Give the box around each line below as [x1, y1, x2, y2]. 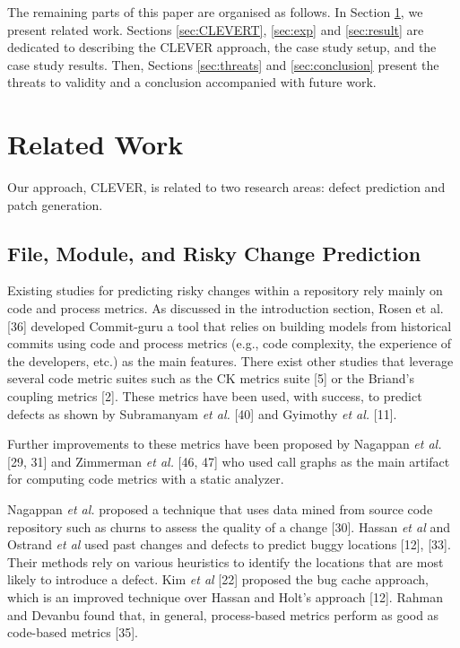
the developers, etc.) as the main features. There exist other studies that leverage [7, 351, 454, 370]
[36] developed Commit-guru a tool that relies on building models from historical [7, 316, 452, 335]
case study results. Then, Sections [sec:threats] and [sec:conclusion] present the [7, 55, 439, 74]
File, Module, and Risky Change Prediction [7, 239, 421, 267]
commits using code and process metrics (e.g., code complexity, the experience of [7, 334, 452, 353]
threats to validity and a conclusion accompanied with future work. [7, 73, 377, 92]
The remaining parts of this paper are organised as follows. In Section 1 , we [7, 3, 423, 21]
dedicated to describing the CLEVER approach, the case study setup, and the [7, 38, 437, 57]
